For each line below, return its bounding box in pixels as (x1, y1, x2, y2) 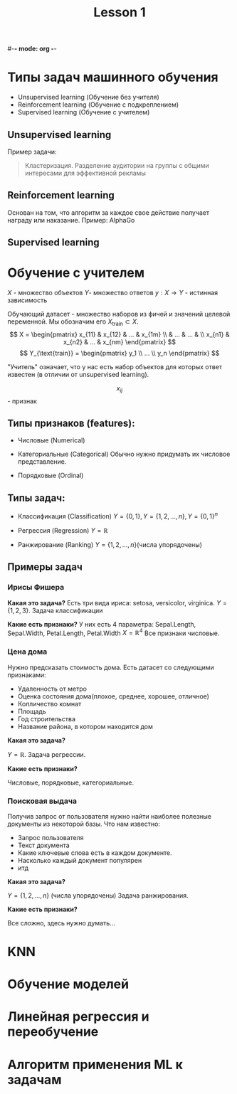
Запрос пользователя (17, 833, 84, 841)
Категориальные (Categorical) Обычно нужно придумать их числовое (17, 450, 231, 459)
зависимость (7, 296, 48, 304)
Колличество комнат (17, 699, 82, 708)
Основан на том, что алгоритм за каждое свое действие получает (7, 208, 210, 217)
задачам (7, 1071, 62, 1088)
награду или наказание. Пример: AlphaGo (7, 216, 135, 224)
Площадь (17, 707, 46, 716)
